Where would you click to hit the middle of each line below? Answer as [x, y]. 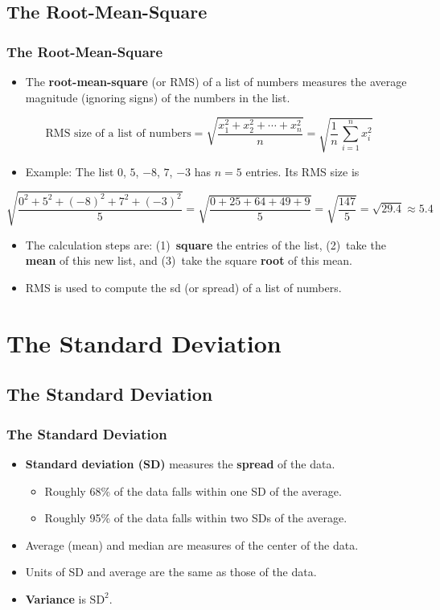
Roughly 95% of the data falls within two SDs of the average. [196, 518]
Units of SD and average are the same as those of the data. [171, 572]
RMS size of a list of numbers [118, 134]
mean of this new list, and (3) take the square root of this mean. [189, 260]
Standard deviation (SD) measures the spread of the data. [180, 463]
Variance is [56, 598]
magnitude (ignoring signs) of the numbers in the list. [158, 97]
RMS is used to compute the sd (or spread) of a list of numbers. [183, 287]
